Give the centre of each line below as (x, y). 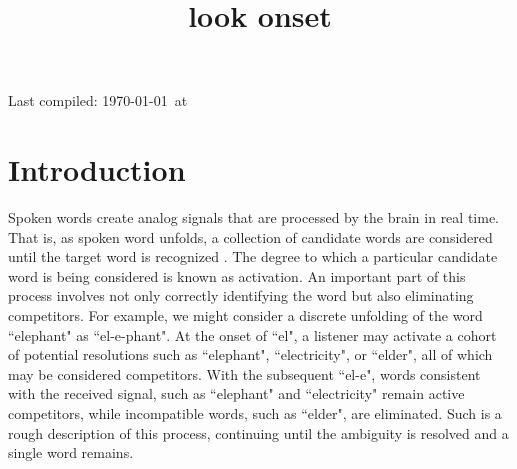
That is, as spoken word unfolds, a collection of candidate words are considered (250, 236)
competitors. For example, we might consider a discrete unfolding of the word (245, 315)
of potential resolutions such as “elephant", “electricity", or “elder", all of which (250, 354)
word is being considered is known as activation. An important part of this (237, 275)
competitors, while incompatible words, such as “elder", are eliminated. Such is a (255, 413)
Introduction (97, 169)
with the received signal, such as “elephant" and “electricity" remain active (236, 393)
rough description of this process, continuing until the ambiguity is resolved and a (258, 432)
